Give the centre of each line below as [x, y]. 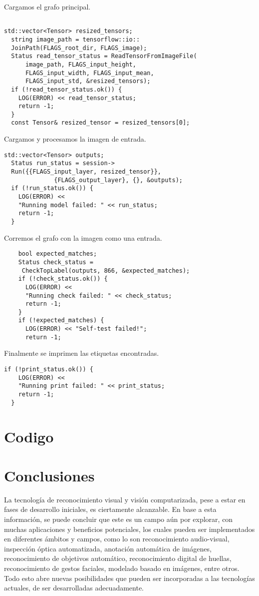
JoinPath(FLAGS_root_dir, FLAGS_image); [79, 48]
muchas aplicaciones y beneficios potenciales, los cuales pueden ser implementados [129, 529]
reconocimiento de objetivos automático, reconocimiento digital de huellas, [118, 558]
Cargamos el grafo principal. [47, 7]
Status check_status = [56, 262]
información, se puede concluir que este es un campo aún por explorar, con [119, 519]
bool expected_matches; [58, 254]
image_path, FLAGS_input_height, [81, 64]
